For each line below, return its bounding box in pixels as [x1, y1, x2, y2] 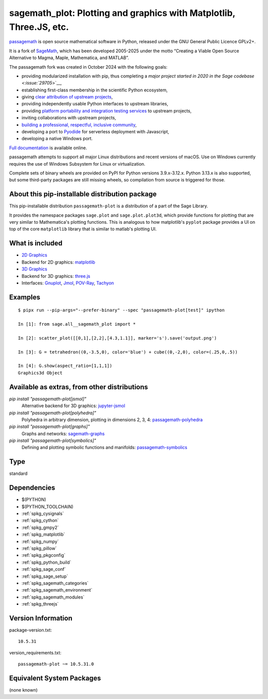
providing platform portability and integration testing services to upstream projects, [21, 107, 192, 114]
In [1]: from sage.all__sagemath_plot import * [18, 321, 136, 327]
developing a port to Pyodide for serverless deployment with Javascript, [21, 129, 170, 135]
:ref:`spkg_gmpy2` [21, 524, 59, 530]
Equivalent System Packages [9, 674, 101, 683]
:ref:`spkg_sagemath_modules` [21, 594, 85, 600]
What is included [9, 239, 63, 248]
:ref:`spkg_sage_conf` [21, 566, 67, 572]
